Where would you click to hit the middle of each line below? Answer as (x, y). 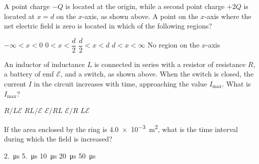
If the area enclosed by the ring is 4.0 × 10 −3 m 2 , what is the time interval (121, 128)
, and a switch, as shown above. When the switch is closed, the (157, 74)
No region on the (174, 45)
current (15, 84)
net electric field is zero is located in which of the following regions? (108, 26)
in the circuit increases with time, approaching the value (120, 84)
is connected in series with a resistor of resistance (170, 64)
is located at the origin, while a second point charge (145, 6)
